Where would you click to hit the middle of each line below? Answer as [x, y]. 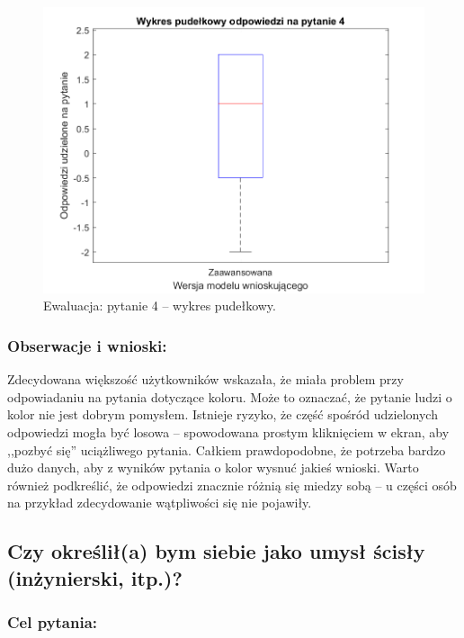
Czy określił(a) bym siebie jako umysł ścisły [216, 551]
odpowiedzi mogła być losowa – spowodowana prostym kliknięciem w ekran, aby [228, 432]
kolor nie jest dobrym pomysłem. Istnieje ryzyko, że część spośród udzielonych [223, 414]
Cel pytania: [53, 622]
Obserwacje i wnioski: [87, 345]
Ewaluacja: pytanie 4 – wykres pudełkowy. [160, 306]
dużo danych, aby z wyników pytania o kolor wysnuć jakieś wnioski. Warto [213, 467]
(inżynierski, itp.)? [95, 577]
